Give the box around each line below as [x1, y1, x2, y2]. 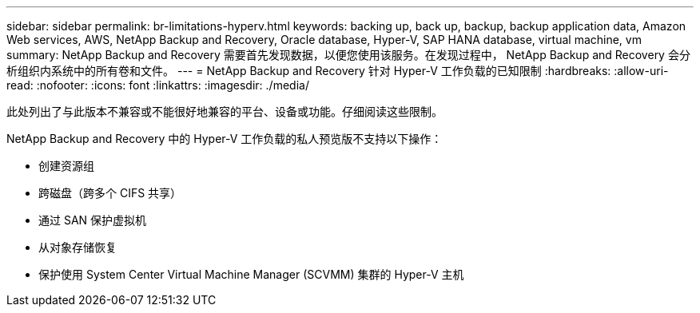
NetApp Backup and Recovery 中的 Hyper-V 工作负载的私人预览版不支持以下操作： [6, 132, 443, 145]
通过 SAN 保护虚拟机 [38, 213, 147, 227]
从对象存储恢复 [38, 240, 117, 254]
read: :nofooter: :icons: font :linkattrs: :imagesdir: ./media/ [6, 78, 309, 92]
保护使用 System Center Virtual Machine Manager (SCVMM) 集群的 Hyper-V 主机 [38, 267, 464, 281]
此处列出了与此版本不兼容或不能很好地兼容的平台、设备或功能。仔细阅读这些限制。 [6, 105, 443, 118]
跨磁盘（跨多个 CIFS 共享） [38, 186, 182, 200]
